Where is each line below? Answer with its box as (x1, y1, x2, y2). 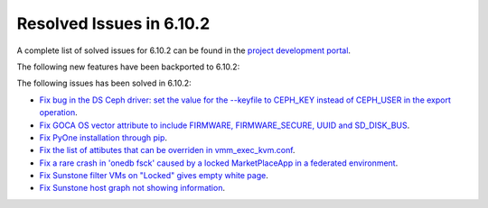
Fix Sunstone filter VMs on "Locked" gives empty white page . (39, 170, 268, 181)
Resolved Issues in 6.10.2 (16, 14, 211, 33)
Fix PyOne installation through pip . (39, 131, 167, 143)
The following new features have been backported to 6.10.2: (16, 61, 240, 72)
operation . (39, 107, 78, 118)
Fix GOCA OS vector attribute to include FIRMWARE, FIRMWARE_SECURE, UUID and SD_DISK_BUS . (39, 120, 410, 131)
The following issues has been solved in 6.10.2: (16, 77, 192, 89)
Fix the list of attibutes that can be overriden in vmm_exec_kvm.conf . (39, 145, 296, 156)
